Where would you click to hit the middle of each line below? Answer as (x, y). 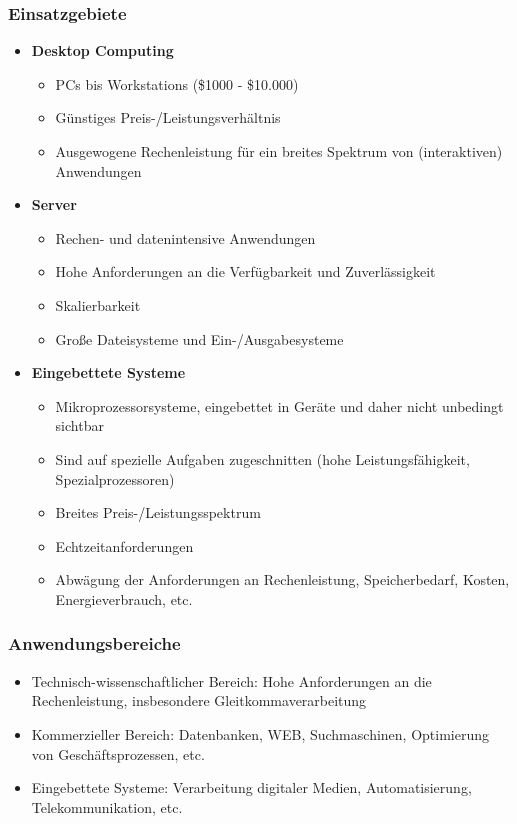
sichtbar (79, 425)
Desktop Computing (102, 50)
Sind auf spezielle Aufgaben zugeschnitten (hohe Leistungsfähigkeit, (262, 458)
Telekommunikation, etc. (107, 806)
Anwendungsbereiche (94, 643)
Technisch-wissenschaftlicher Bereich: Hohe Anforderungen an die (231, 680)
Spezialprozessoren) (115, 478)
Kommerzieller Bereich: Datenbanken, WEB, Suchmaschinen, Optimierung (260, 733)
